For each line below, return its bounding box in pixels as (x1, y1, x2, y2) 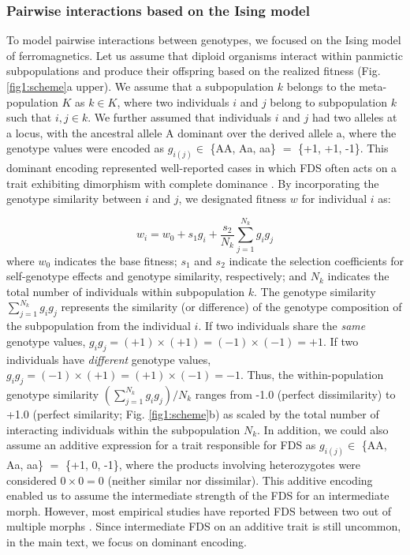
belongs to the (286, 78, 356, 94)
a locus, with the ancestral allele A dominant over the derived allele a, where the (6, 124, 397, 141)
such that (6, 109, 52, 126)
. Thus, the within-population (240, 366, 384, 383)
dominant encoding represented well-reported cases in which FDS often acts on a (6, 159, 397, 176)
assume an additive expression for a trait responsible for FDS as (6, 437, 316, 453)
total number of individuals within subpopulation (6, 283, 245, 299)
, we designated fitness (178, 190, 287, 207)
